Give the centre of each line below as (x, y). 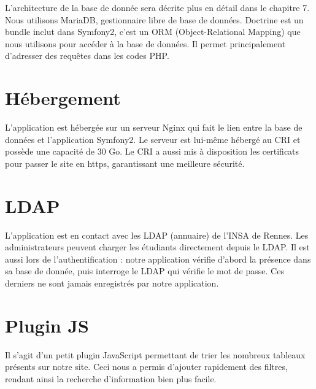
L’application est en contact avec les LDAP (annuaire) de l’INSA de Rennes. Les (157, 235)
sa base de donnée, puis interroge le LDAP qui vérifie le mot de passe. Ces (145, 271)
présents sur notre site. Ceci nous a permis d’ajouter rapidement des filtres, (146, 367)
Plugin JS (47, 325)
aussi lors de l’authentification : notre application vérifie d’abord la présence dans (158, 259)
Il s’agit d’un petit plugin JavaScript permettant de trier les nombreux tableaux (155, 354)
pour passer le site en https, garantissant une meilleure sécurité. (125, 163)
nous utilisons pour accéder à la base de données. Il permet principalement (145, 43)
